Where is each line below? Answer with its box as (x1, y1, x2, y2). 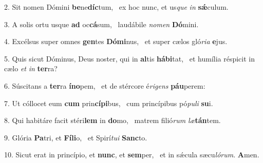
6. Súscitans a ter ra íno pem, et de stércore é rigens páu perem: (4, 80, 205, 91)
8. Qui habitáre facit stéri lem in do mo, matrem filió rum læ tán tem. (4, 115, 221, 126)
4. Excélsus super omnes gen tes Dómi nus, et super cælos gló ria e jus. (4, 36, 228, 47)
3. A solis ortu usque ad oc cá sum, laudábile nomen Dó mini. (4, 18, 199, 29)
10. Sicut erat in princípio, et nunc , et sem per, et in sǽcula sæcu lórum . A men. (4, 149, 259, 160)
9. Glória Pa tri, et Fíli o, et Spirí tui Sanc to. (4, 132, 147, 142)
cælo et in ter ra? (4, 63, 58, 74)
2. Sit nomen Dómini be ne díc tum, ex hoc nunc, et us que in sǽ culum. (4, 2, 229, 12)
